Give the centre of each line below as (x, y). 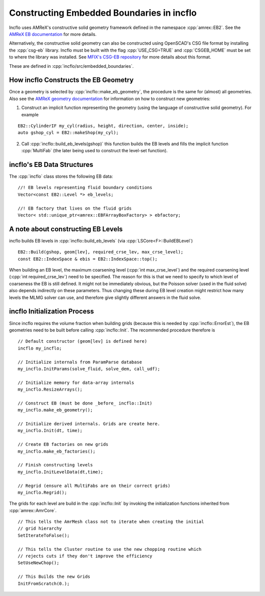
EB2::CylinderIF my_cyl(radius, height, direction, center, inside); (103, 126)
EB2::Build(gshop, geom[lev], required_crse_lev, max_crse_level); (101, 252)
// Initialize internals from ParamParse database (80, 362)
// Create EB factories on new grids (63, 445)
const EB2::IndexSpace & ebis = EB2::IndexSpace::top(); (88, 259)
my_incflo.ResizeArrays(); (50, 390)
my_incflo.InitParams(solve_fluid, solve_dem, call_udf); (89, 369)
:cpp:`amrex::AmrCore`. (33, 510)
